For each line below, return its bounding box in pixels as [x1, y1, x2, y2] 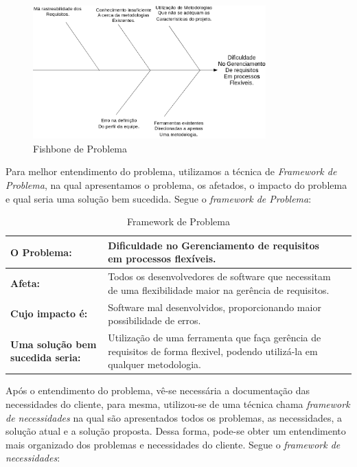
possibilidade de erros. [108, 313, 201, 328]
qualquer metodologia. [108, 357, 202, 372]
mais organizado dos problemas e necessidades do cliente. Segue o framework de [5, 437, 341, 451]
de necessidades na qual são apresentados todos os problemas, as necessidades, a [5, 410, 343, 424]
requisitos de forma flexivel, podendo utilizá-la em [108, 343, 318, 358]
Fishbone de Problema [33, 141, 128, 155]
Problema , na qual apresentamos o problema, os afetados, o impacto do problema [5, 178, 347, 192]
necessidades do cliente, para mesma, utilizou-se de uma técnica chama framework [5, 396, 350, 411]
